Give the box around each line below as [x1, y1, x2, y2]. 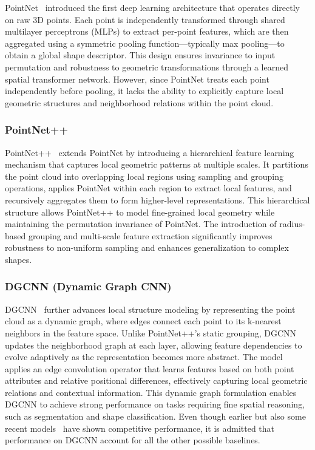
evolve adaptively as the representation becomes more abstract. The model [5, 350, 283, 363]
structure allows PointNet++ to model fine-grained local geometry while [5, 205, 275, 218]
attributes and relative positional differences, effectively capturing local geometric [5, 374, 308, 387]
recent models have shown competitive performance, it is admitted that [5, 421, 275, 434]
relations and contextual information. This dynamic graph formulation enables [5, 386, 297, 398]
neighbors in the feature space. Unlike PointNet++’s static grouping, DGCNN [5, 326, 297, 339]
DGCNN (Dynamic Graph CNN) [5, 279, 172, 294]
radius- [279, 217, 305, 230]
